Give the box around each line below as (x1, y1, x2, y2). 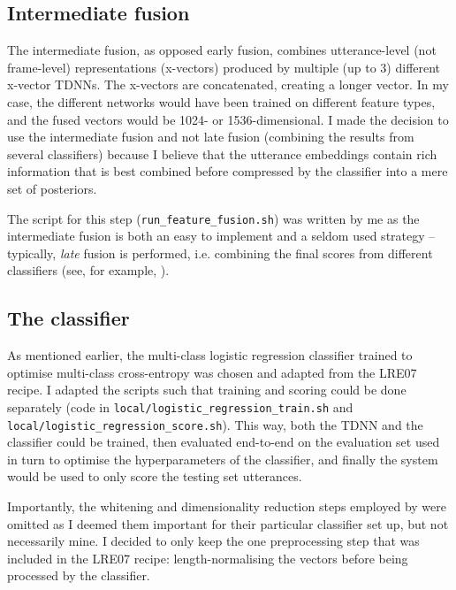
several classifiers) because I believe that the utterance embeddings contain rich (7, 144, 437, 163)
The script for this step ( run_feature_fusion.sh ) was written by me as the (7, 209, 420, 227)
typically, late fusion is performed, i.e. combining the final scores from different (7, 243, 433, 262)
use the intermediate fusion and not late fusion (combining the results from (7, 127, 414, 146)
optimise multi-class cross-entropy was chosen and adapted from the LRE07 (7, 363, 417, 381)
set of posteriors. (7, 179, 97, 197)
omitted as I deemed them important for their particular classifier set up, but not (7, 514, 449, 533)
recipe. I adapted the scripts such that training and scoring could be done (7, 380, 407, 399)
